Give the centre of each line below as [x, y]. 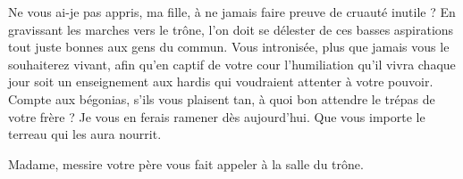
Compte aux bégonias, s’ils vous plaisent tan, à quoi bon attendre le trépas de [222, 98]
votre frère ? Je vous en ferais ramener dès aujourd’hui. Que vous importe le [217, 116]
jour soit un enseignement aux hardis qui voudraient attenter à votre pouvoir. [221, 81]
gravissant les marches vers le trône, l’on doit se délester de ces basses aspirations [231, 29]
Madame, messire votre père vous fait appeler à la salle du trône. [186, 163]
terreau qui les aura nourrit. [85, 134]
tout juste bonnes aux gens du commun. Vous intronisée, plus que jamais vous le [229, 47]
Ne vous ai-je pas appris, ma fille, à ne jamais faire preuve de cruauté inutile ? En [232, 12]
